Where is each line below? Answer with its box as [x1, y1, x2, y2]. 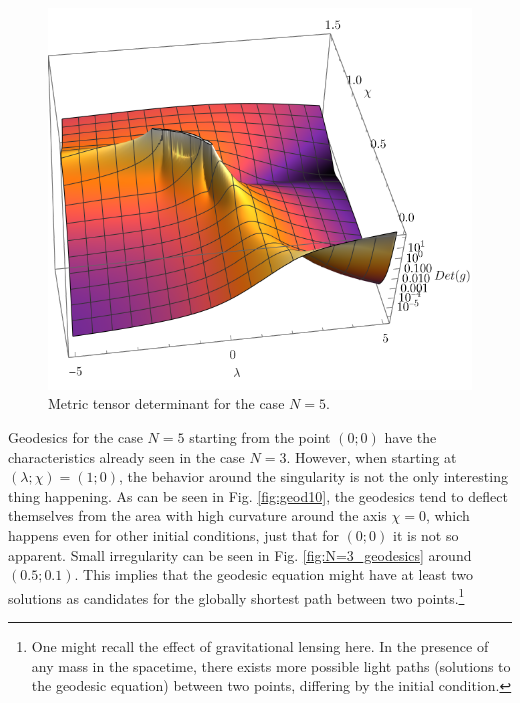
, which [425, 505, 470, 526]
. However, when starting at [286, 446, 457, 467]
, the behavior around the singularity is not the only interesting [119, 466, 508, 487]
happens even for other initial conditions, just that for [8, 525, 339, 546]
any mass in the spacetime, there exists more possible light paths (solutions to [31, 655, 511, 676]
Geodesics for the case [8, 427, 143, 448]
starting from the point [189, 427, 331, 448]
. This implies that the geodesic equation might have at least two [74, 564, 473, 585]
